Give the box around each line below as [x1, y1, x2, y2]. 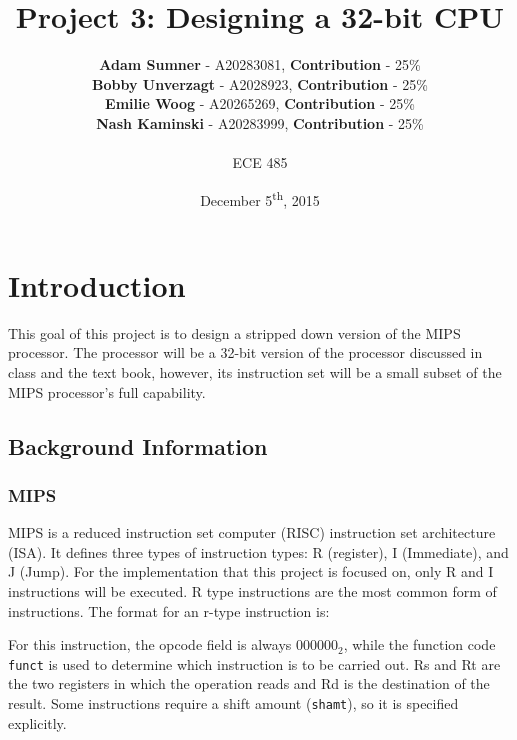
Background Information [8, 430, 268, 461]
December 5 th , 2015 [200, 186, 320, 210]
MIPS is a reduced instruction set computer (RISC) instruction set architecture [8, 522, 496, 543]
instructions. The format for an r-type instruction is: [8, 600, 330, 621]
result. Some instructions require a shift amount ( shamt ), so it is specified [8, 693, 459, 714]
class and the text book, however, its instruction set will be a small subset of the [8, 362, 502, 383]
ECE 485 [232, 152, 288, 173]
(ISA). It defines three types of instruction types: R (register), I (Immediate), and [8, 541, 509, 562]
